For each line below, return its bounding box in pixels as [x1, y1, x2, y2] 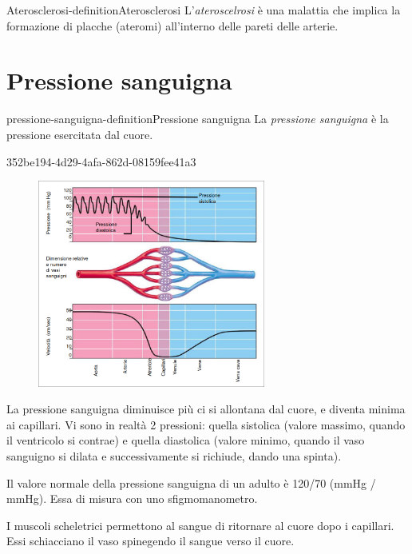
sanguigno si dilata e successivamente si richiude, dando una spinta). [6, 448, 342, 464]
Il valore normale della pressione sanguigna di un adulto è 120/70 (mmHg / [6, 474, 376, 491]
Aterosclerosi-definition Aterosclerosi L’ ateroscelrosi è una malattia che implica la [6, 2, 401, 18]
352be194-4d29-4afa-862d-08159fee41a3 [6, 153, 196, 169]
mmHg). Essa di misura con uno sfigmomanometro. [6, 490, 258, 507]
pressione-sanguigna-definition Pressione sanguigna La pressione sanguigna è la [6, 110, 389, 127]
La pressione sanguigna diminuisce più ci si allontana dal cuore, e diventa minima [6, 401, 406, 417]
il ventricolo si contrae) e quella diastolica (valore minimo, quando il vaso [6, 432, 365, 448]
